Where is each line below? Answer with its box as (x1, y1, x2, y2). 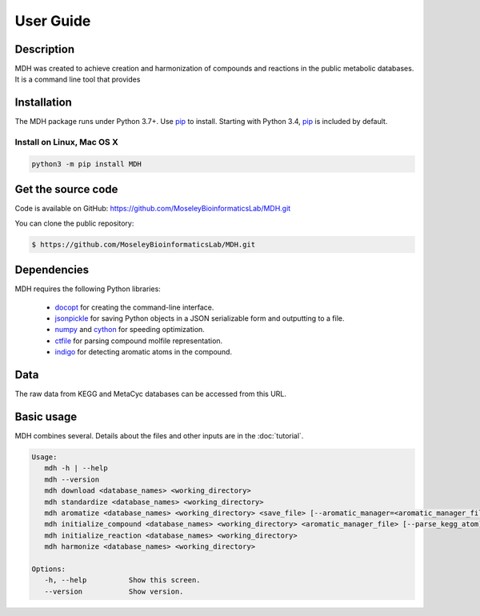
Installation (14, 96, 72, 110)
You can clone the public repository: (14, 218, 134, 228)
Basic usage (14, 410, 78, 423)
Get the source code (14, 182, 118, 196)
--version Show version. (44, 586, 184, 596)
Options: (31, 564, 66, 574)
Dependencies (14, 263, 90, 277)
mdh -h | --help (44, 464, 108, 473)
